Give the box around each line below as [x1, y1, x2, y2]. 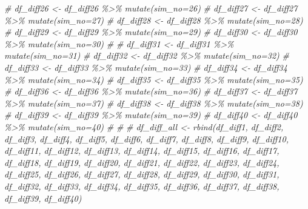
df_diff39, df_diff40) [4, 191, 82, 204]
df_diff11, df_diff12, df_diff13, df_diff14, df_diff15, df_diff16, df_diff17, [4, 144, 280, 157]
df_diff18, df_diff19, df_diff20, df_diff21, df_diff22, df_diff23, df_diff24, [4, 156, 280, 168]
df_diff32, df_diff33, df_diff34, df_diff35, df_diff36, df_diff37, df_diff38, [4, 179, 280, 192]
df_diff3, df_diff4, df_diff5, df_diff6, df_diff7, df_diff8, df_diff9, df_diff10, [4, 132, 289, 145]
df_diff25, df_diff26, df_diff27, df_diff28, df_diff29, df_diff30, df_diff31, [4, 168, 280, 181]
